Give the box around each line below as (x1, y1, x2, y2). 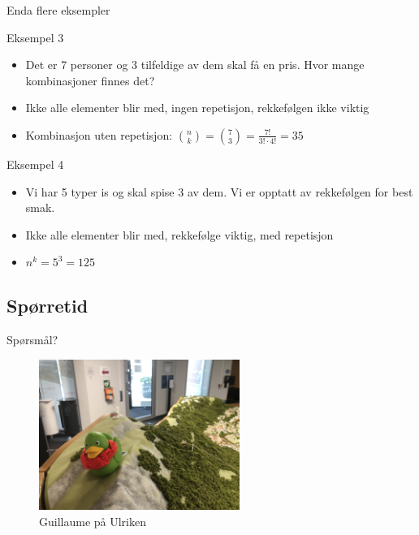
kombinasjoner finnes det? (25, 71, 155, 88)
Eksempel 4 (6, 155, 64, 172)
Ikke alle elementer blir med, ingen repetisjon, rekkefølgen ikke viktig (25, 99, 369, 116)
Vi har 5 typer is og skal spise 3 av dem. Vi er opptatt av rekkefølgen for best (25, 183, 413, 200)
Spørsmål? (6, 331, 58, 348)
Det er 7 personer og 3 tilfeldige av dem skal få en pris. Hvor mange (25, 56, 365, 73)
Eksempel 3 (6, 28, 64, 45)
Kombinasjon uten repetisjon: (25, 126, 173, 143)
